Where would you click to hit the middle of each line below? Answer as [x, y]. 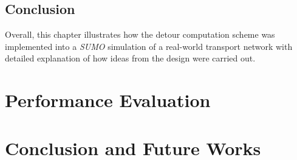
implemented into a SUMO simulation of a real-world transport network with [149, 46]
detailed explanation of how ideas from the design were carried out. [130, 58]
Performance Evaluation [108, 100]
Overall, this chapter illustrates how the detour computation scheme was [140, 34]
